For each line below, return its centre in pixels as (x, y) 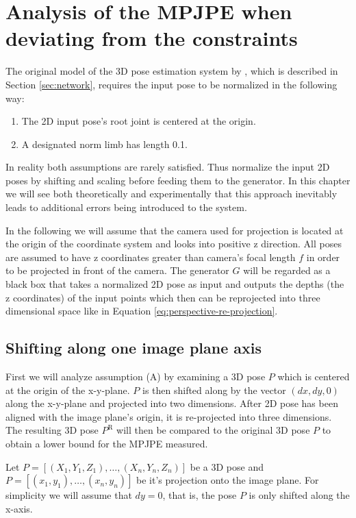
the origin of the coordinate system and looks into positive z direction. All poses (174, 244)
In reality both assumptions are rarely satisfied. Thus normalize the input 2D (168, 167)
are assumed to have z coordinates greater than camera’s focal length (151, 257)
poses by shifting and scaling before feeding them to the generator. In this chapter (178, 180)
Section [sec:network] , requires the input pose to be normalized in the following (171, 84)
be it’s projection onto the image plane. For (228, 480)
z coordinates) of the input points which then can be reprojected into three (163, 297)
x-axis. (19, 508)
